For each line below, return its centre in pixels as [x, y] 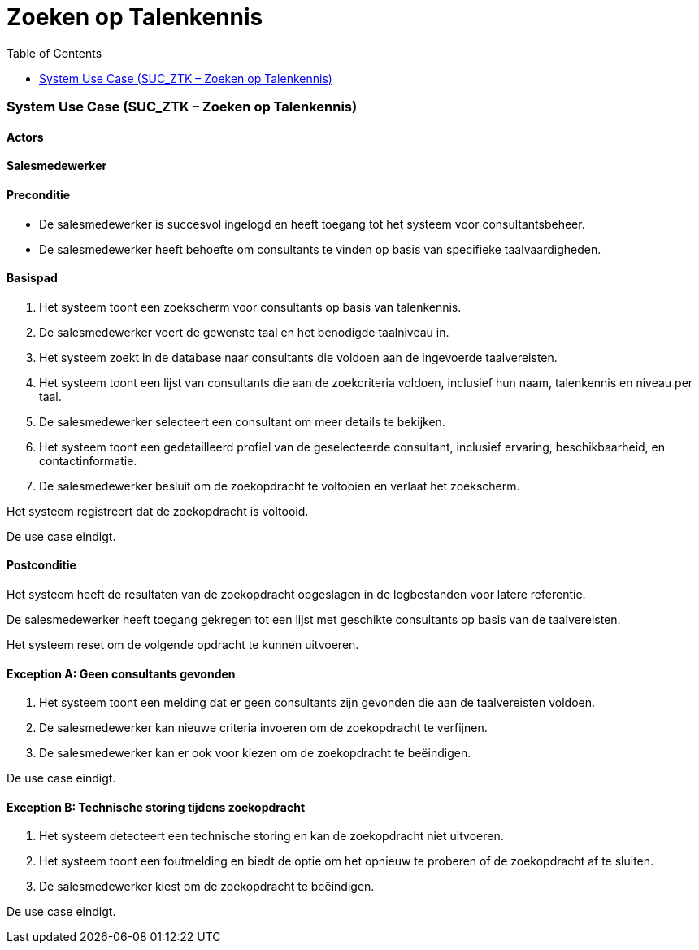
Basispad [32, 278]
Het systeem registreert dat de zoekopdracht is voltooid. [158, 511]
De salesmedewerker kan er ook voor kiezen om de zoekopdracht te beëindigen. [255, 753]
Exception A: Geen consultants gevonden [121, 673]
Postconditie [41, 565]
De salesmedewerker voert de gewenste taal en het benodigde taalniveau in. [244, 332]
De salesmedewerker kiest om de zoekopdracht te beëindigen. [207, 887]
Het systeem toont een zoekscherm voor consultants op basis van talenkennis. [250, 307]
